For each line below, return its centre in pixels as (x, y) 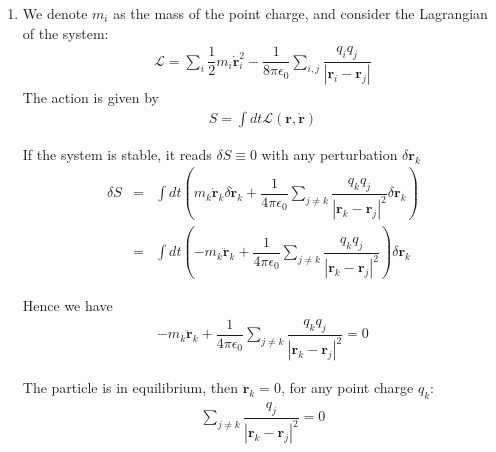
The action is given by (90, 97)
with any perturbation (329, 153)
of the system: (65, 32)
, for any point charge (347, 387)
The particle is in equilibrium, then (130, 387)
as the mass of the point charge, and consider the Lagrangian (300, 13)
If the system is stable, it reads (117, 153)
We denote (55, 13)
